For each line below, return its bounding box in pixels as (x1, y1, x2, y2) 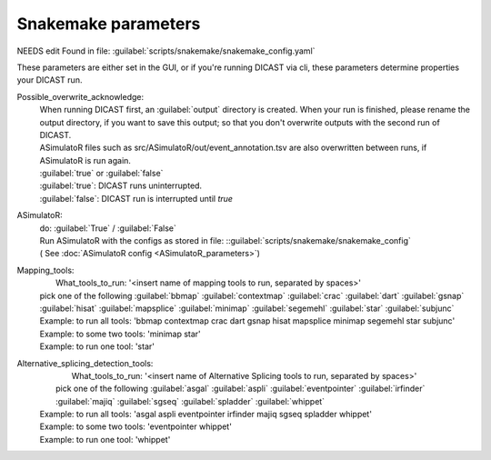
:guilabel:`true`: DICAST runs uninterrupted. (39, 180, 203, 191)
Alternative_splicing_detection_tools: (16, 357, 154, 368)
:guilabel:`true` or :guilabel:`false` (39, 168, 164, 179)
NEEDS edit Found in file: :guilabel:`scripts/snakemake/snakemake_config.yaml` (16, 45, 316, 56)
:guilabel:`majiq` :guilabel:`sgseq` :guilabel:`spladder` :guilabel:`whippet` (55, 395, 326, 406)
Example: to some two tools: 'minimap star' (39, 328, 202, 339)
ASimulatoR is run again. (39, 155, 132, 165)
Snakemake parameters (16, 14, 201, 34)
